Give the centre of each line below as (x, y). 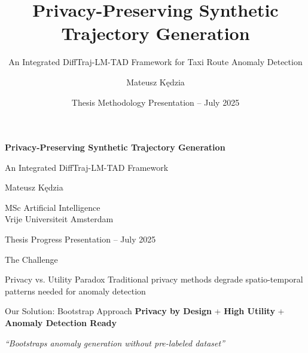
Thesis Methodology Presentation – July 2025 (155, 102)
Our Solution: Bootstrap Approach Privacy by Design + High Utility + (145, 311)
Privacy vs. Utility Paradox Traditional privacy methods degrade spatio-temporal (154, 279)
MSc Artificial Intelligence (53, 207)
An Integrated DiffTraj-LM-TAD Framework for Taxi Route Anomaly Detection (155, 62)
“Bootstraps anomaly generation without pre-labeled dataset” (115, 343)
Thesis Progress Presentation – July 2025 (80, 239)
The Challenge (31, 259)
